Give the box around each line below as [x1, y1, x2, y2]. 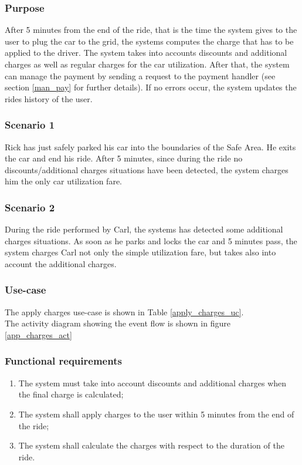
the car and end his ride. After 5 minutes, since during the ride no [5, 152, 243, 164]
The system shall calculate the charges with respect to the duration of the [18, 439, 284, 451]
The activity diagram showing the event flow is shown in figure [5, 317, 230, 329]
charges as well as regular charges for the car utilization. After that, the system [5, 58, 290, 70]
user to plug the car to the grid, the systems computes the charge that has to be [5, 35, 294, 47]
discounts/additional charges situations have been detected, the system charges [5, 163, 289, 176]
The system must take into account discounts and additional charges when [18, 376, 287, 389]
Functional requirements [5, 353, 122, 368]
